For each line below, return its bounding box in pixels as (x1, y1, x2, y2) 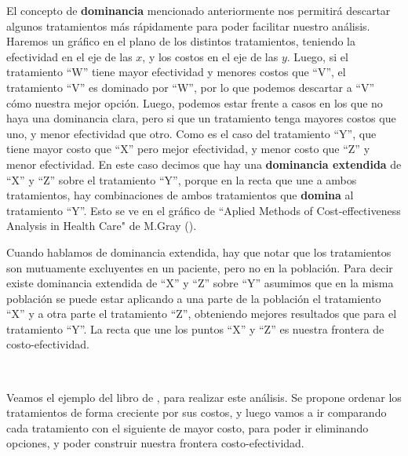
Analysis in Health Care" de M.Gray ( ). (6, 217, 197, 234)
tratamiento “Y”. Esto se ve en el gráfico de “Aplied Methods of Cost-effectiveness (6, 202, 401, 218)
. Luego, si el (286, 48, 348, 64)
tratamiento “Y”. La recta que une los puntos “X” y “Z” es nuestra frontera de (6, 320, 384, 337)
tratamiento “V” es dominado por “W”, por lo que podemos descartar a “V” (6, 78, 375, 95)
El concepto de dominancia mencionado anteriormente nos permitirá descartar (6, 2, 391, 18)
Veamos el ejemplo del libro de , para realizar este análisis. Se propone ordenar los (6, 389, 402, 405)
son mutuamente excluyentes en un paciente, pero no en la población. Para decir (6, 259, 393, 275)
